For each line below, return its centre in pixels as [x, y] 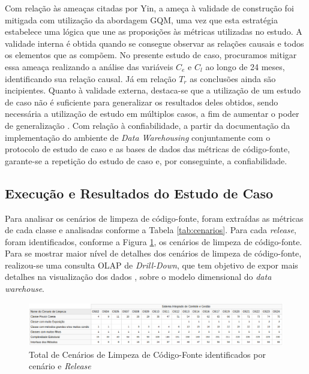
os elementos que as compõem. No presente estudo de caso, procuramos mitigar [151, 55]
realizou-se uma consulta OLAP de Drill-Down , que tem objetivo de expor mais [151, 265]
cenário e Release [60, 366]
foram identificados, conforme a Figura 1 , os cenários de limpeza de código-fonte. [154, 241]
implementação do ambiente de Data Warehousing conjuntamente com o [138, 137]
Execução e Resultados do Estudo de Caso [139, 193]
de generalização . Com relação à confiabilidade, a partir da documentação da [148, 125]
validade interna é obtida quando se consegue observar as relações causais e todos [154, 43]
